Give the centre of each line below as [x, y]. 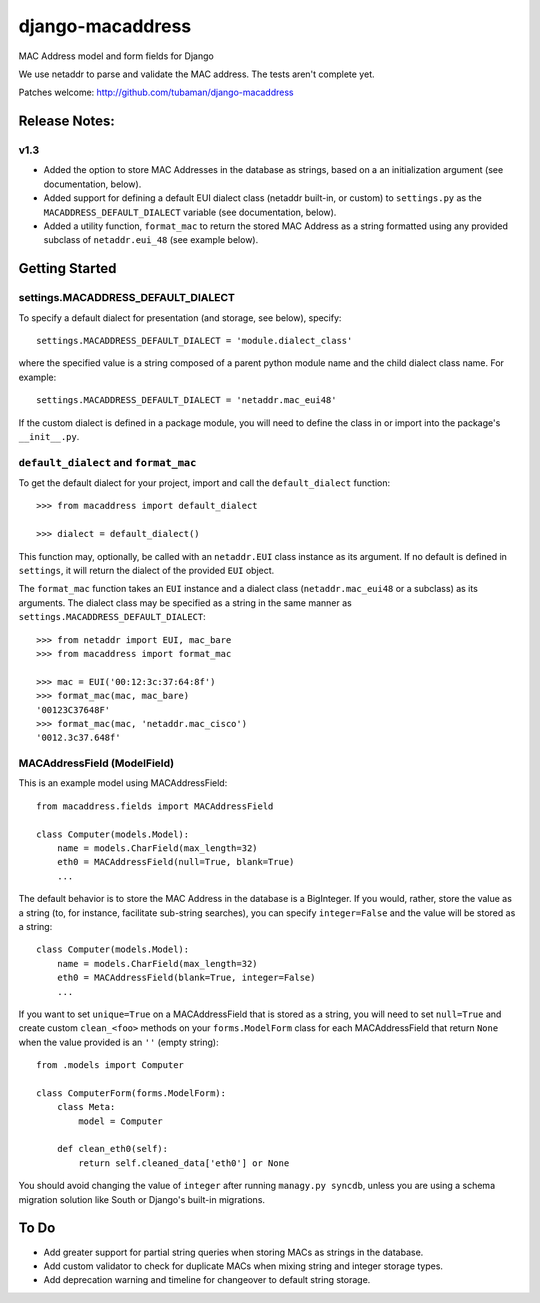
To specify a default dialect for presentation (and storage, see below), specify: [180, 317]
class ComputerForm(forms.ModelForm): [131, 1093]
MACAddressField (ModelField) [96, 763]
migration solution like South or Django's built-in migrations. [141, 1199]
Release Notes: [66, 121]
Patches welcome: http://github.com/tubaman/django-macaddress [156, 92]
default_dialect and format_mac [107, 462]
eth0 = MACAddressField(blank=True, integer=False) [186, 978]
